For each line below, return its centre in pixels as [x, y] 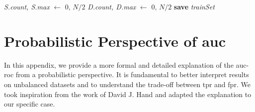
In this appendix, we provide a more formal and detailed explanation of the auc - [127, 64]
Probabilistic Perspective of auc [115, 41]
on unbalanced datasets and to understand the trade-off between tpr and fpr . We [127, 84]
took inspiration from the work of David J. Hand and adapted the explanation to [128, 94]
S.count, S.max [27, 6]
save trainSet [194, 6]
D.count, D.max [112, 6]
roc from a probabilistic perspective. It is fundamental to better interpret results [127, 74]
